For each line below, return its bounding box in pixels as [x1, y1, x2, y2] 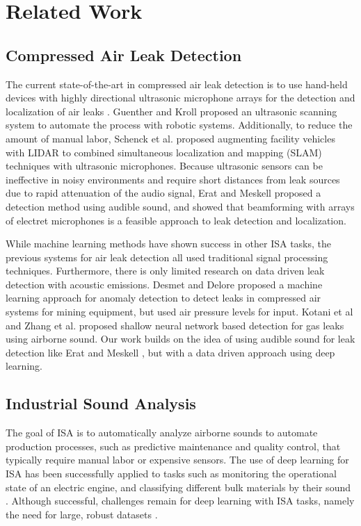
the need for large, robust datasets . [6, 507, 158, 521]
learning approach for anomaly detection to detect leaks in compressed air [6, 290, 321, 305]
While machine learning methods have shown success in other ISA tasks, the [6, 236, 332, 251]
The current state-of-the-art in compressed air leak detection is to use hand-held [6, 76, 348, 91]
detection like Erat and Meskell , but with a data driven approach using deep [6, 345, 335, 359]
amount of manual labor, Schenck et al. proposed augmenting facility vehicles [6, 131, 335, 145]
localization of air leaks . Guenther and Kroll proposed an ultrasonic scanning [6, 104, 337, 118]
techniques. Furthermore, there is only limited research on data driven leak [6, 263, 325, 278]
